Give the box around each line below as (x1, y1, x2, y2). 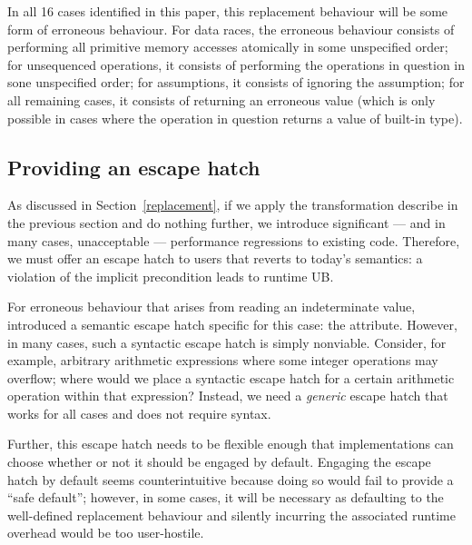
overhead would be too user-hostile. (7, 523, 204, 542)
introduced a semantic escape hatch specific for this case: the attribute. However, (7, 314, 457, 333)
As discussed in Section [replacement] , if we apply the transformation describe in (7, 195, 458, 214)
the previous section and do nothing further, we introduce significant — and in (7, 213, 446, 232)
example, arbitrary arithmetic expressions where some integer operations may (7, 351, 438, 370)
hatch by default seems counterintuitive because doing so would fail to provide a (7, 470, 454, 489)
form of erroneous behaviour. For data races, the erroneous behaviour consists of (7, 19, 455, 38)
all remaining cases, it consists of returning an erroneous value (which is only (7, 90, 436, 109)
